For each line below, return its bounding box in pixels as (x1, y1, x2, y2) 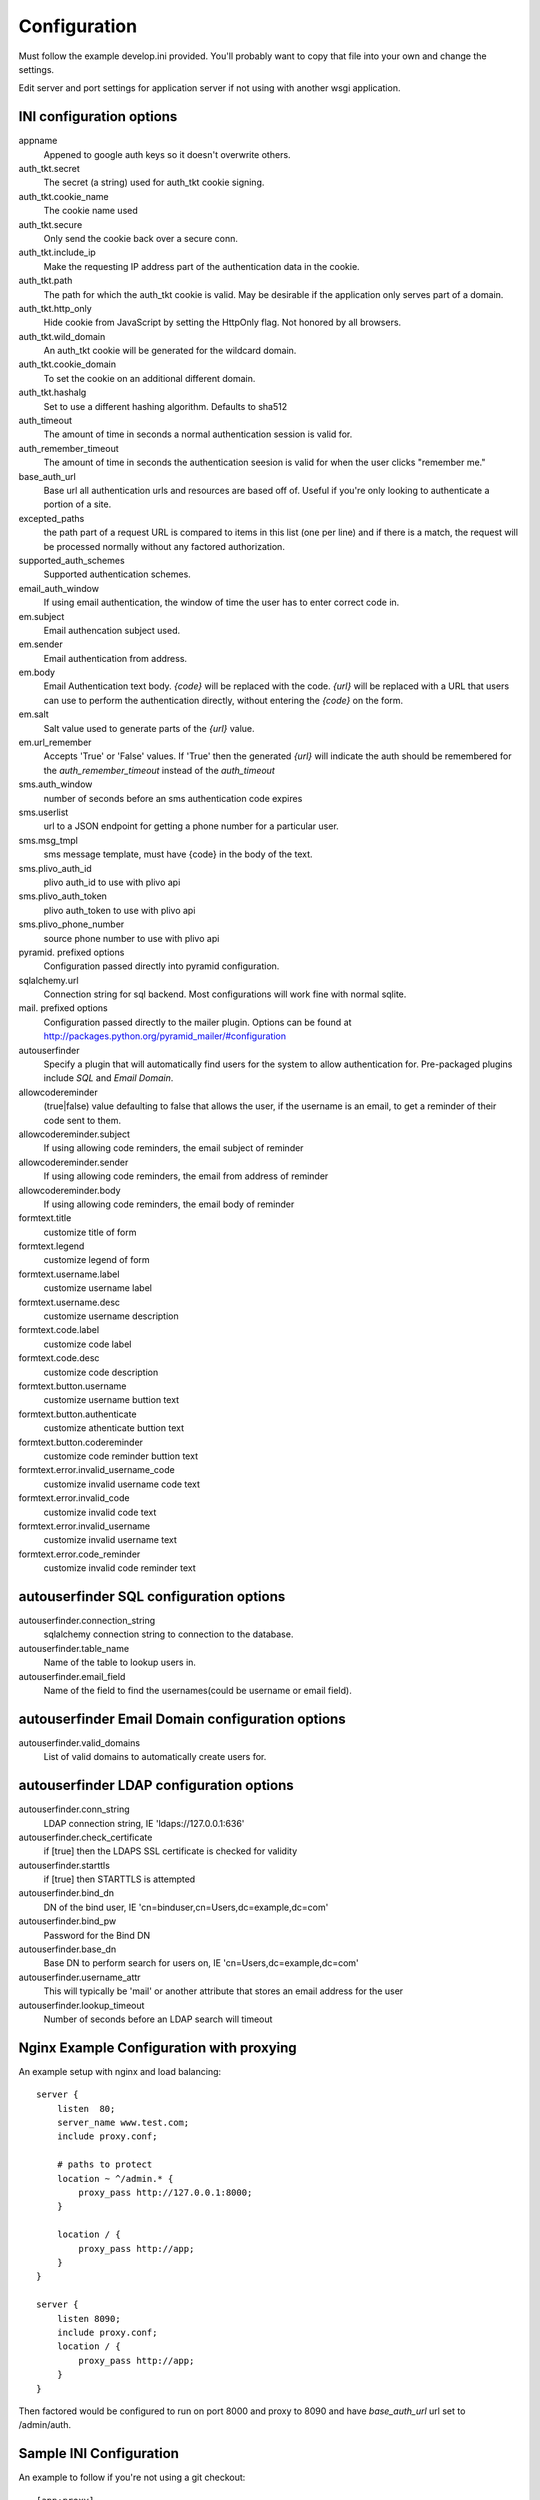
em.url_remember (18, 736, 92, 749)
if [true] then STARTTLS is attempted (43, 1873, 196, 1885)
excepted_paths (18, 512, 85, 524)
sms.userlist (18, 806, 69, 818)
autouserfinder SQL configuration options (18, 1588, 286, 1605)
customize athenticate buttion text (43, 1422, 185, 1434)
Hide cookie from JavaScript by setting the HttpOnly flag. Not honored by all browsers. (43, 316, 402, 329)
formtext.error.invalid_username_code (18, 1464, 175, 1476)
